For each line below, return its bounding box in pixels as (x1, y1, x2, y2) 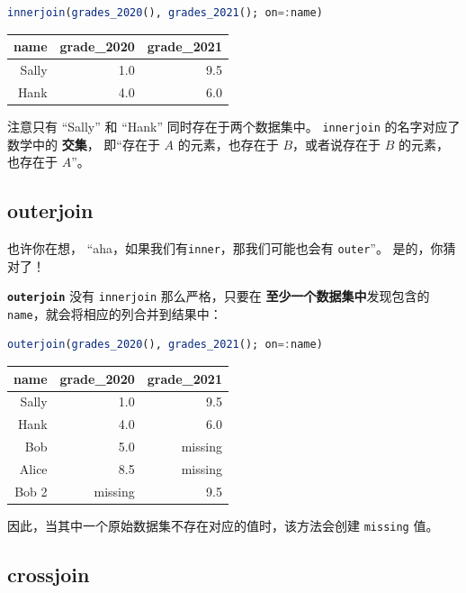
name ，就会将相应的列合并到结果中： (7, 304, 222, 323)
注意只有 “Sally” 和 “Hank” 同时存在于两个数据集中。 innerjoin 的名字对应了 (7, 116, 461, 135)
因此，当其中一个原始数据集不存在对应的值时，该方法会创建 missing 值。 (7, 515, 439, 534)
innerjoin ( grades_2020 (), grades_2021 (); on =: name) (7, 6, 323, 19)
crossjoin (7, 560, 90, 588)
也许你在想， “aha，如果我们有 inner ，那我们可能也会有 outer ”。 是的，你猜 (7, 238, 456, 257)
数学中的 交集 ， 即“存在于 (7, 134, 160, 153)
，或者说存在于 (292, 134, 381, 153)
